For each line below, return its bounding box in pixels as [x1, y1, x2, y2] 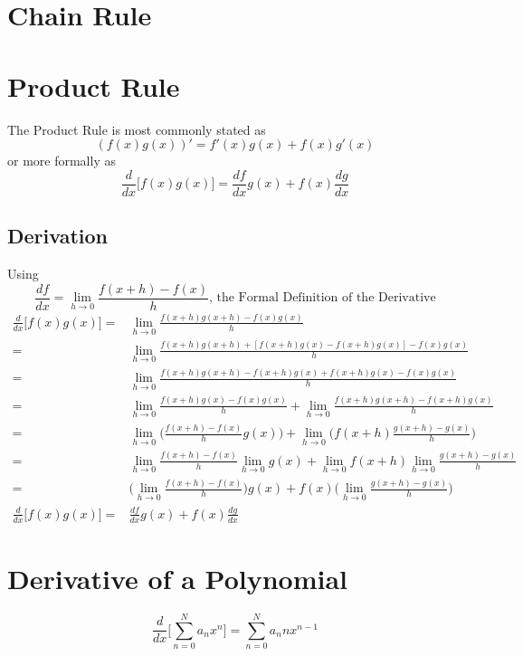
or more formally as [7, 151, 116, 170]
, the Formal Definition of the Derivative [208, 291, 436, 305]
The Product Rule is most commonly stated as [7, 119, 266, 138]
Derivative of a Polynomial [7, 559, 348, 596]
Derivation [7, 222, 108, 250]
